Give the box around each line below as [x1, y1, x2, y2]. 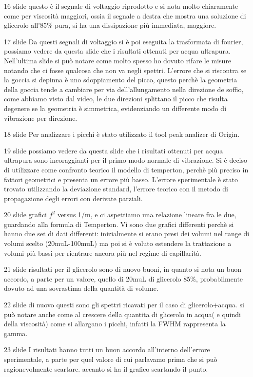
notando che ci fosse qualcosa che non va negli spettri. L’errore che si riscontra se [4, 65, 247, 75]
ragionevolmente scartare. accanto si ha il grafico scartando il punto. [4, 363, 208, 374]
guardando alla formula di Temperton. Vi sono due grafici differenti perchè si [4, 219, 234, 229]
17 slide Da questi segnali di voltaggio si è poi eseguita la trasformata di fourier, [4, 36, 243, 46]
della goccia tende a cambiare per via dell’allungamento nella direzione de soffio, [4, 84, 244, 94]
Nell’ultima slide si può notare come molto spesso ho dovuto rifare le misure [4, 55, 232, 65]
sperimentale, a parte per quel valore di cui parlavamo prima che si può [4, 354, 217, 364]
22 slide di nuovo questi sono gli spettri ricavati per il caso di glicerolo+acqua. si [4, 300, 244, 310]
